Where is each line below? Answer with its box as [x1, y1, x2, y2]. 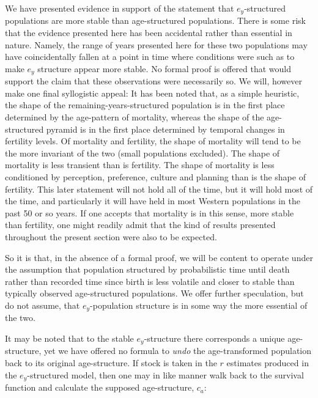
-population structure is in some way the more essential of [90, 298, 308, 311]
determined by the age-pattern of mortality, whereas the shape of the [5, 111, 264, 123]
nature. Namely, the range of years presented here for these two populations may [5, 38, 308, 51]
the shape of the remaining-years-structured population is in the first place [5, 98, 285, 111]
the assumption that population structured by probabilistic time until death [5, 263, 290, 276]
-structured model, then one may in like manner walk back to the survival [27, 368, 304, 381]
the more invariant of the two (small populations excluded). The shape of [5, 146, 280, 159]
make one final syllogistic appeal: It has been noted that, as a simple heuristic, [5, 86, 300, 99]
